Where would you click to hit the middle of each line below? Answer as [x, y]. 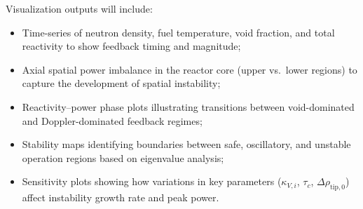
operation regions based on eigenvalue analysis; [123, 157]
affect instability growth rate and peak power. [121, 197]
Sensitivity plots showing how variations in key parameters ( [152, 181]
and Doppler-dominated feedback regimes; [112, 120]
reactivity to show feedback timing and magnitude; [131, 46]
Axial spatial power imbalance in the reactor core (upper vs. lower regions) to [190, 69]
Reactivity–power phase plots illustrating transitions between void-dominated [188, 106]
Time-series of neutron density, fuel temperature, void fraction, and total [178, 32]
